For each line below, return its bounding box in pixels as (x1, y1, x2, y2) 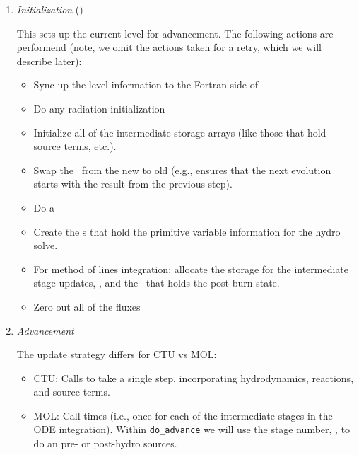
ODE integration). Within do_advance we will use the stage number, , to (33, 422, 351, 437)
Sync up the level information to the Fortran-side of (33, 77, 258, 92)
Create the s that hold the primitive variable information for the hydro (33, 224, 341, 238)
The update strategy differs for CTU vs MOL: (16, 347, 217, 362)
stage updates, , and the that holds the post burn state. (33, 275, 280, 290)
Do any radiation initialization (33, 100, 165, 115)
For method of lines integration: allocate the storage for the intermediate (33, 261, 349, 276)
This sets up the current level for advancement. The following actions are (16, 25, 334, 40)
